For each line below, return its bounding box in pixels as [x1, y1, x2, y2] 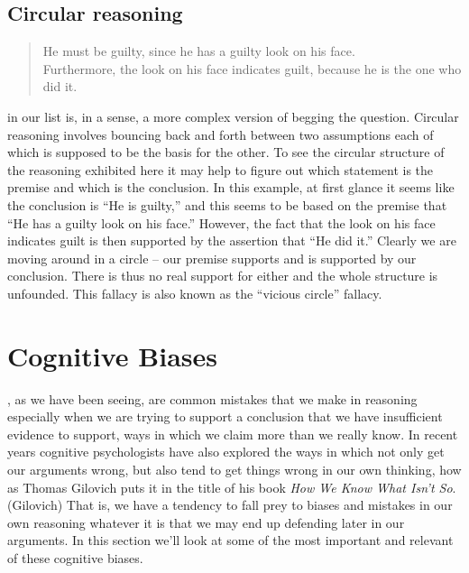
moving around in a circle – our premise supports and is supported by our [7, 248, 417, 267]
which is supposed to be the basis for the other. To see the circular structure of [7, 143, 445, 162]
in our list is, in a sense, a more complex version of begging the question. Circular [7, 106, 459, 125]
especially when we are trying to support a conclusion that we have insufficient [7, 407, 443, 426]
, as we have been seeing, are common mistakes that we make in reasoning [7, 389, 418, 408]
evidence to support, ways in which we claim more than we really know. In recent [7, 424, 458, 443]
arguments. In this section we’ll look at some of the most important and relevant [7, 531, 454, 550]
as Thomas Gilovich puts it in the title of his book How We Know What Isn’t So [7, 477, 453, 496]
